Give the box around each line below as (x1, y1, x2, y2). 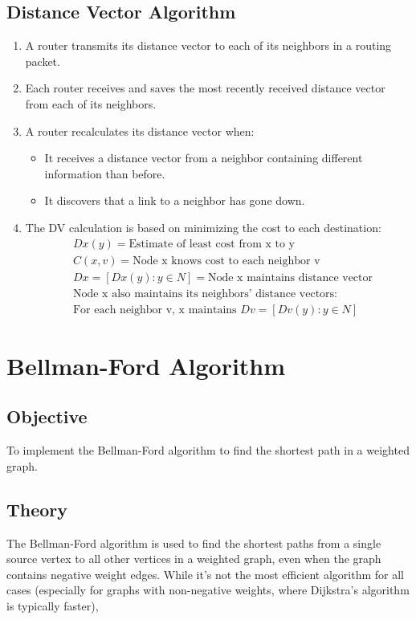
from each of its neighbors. (25, 95, 157, 112)
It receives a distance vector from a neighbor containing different (44, 149, 363, 166)
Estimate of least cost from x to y (128, 238, 296, 250)
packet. (25, 52, 60, 69)
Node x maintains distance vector (207, 271, 373, 283)
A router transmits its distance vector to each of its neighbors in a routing (25, 37, 392, 54)
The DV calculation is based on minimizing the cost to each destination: (25, 218, 381, 235)
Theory (6, 496, 68, 521)
